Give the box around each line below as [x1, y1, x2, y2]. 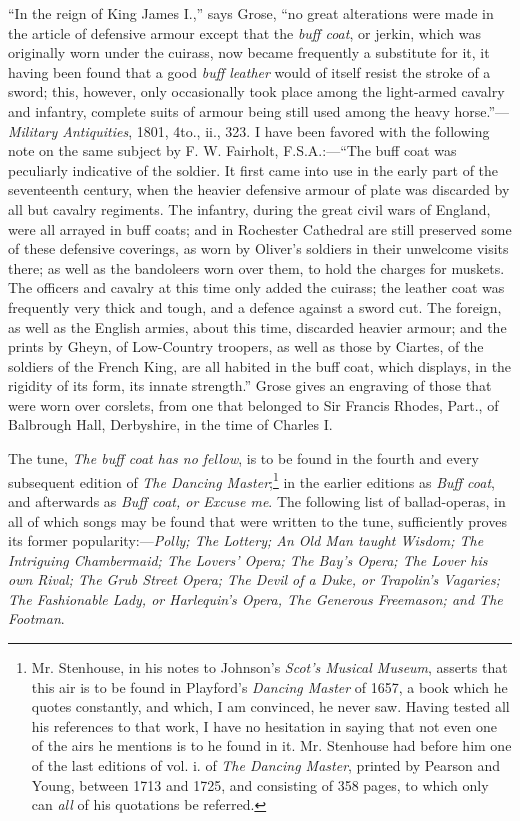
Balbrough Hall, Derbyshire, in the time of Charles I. [8, 414, 333, 435]
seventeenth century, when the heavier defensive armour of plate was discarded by [8, 179, 510, 200]
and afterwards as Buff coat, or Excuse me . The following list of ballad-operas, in [8, 490, 506, 511]
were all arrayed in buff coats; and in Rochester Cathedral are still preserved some [8, 218, 512, 239]
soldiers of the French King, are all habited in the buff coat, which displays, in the [8, 355, 512, 376]
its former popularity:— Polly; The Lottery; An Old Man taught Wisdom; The [8, 530, 484, 551]
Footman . [8, 608, 65, 629]
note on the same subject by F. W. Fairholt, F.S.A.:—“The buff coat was [8, 140, 457, 161]
